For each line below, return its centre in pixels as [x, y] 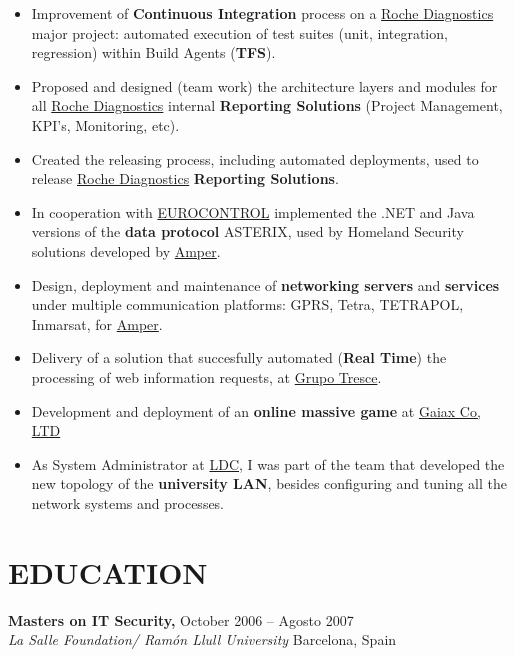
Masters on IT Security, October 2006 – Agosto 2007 [181, 619]
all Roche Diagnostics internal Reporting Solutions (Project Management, [267, 105]
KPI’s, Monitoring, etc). [105, 124]
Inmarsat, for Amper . [97, 323]
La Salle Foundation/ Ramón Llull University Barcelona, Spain [202, 639]
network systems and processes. [128, 502]
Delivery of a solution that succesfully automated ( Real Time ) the [239, 357]
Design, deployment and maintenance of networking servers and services [265, 284]
